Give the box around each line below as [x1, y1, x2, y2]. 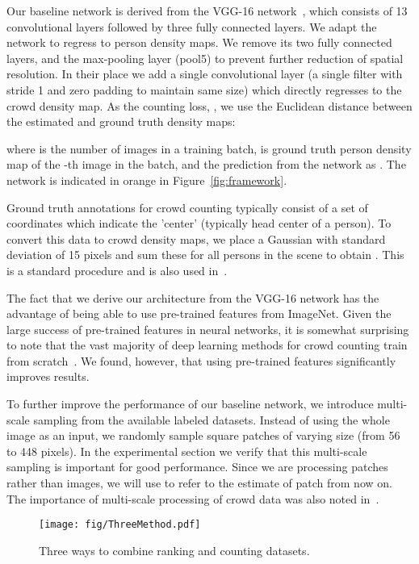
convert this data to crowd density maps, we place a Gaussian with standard [6, 230, 386, 247]
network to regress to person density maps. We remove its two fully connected [6, 34, 392, 51]
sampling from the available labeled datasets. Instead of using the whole [33, 411, 390, 428]
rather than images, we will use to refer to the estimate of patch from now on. [6, 474, 392, 491]
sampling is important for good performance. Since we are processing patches [6, 458, 388, 475]
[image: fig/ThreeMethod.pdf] [39, 519, 201, 531]
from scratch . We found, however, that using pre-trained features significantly [6, 352, 396, 369]
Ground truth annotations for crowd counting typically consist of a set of [6, 198, 368, 215]
